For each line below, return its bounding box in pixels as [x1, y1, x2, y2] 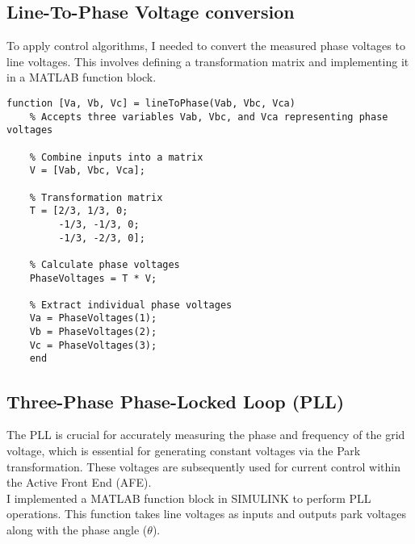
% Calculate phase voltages [29, 258, 180, 270]
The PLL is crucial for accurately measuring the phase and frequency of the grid [6, 426, 405, 443]
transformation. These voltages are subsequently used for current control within [6, 458, 401, 475]
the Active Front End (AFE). [6, 474, 152, 491]
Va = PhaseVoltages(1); [29, 312, 157, 324]
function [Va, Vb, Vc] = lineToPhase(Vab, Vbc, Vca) [6, 97, 296, 109]
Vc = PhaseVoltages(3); [29, 339, 157, 351]
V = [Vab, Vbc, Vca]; [29, 165, 145, 177]
